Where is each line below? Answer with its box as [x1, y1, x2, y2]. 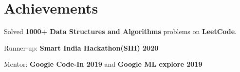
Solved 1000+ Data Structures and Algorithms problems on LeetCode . [4, 26, 237, 36]
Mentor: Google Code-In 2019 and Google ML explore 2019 [4, 59, 203, 69]
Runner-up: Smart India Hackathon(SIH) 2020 [4, 42, 159, 53]
